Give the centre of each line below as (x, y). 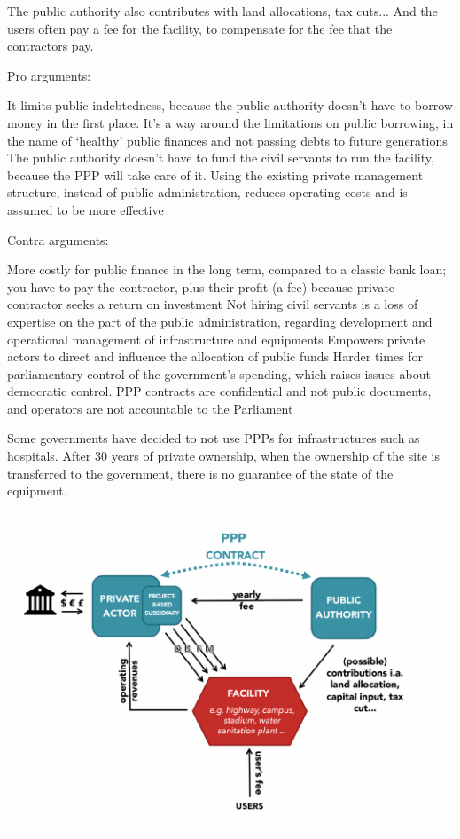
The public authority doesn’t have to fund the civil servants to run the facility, (221, 158)
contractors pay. (51, 46)
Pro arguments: (49, 75)
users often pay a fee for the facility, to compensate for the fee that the (200, 28)
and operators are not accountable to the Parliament (150, 408)
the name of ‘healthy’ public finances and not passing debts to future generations (227, 140)
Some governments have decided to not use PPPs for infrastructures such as (214, 438)
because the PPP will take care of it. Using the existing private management (215, 174)
